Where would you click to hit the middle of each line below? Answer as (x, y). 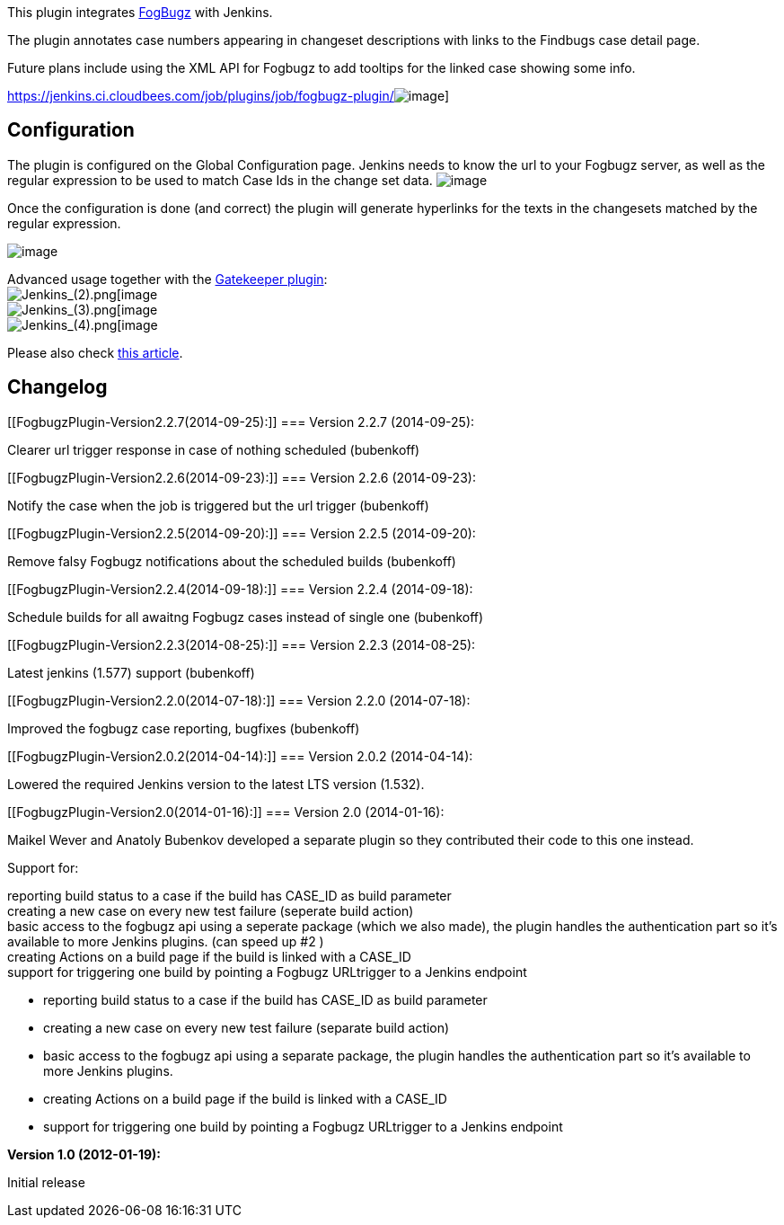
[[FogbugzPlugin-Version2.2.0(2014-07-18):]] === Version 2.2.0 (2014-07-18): (239, 700)
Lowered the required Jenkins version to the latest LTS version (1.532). (216, 784)
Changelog (57, 387)
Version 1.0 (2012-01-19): (84, 1154)
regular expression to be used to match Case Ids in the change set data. (220, 180)
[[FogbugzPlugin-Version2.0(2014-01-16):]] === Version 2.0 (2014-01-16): (226, 812)
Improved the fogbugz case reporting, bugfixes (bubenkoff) (184, 728)
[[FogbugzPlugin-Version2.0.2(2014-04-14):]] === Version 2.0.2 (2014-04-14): (240, 756)
